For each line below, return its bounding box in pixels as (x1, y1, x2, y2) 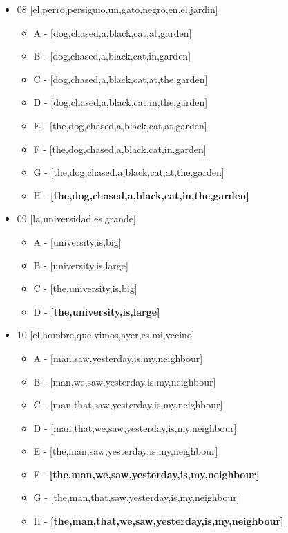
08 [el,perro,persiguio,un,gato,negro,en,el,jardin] (17, 2, 218, 16)
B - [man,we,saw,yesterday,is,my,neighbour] (33, 374, 216, 388)
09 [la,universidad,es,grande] (17, 211, 136, 226)
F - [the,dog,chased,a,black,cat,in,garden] (33, 141, 207, 156)
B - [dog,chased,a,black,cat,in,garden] (33, 48, 191, 63)
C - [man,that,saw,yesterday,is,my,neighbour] (33, 397, 223, 412)
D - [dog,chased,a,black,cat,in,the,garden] (33, 95, 208, 109)
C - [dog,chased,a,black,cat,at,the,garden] (33, 71, 208, 86)
